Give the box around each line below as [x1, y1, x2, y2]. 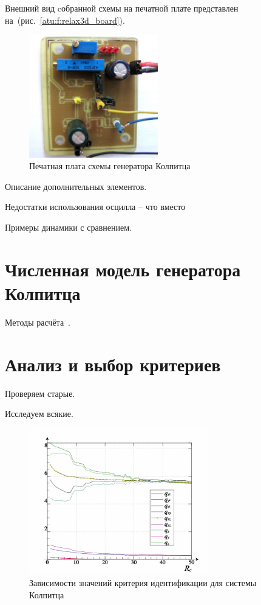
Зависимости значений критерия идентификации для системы [29, 576, 257, 589]
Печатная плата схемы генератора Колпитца [29, 159, 191, 172]
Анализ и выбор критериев [5, 351, 221, 376]
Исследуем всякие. [5, 407, 73, 420]
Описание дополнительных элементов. [5, 180, 147, 192]
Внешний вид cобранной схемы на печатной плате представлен [5, 2, 239, 14]
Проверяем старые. [5, 386, 75, 399]
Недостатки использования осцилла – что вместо [5, 200, 186, 213]
